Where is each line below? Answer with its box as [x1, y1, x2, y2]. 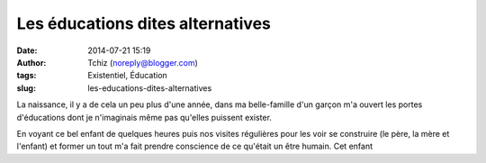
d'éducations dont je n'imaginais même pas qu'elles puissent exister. [16, 112, 272, 122]
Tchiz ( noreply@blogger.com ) [87, 57, 198, 68]
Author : [16, 57, 47, 68]
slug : [16, 82, 36, 94]
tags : [16, 70, 37, 81]
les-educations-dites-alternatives [87, 82, 212, 94]
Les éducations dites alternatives [16, 14, 272, 33]
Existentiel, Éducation [87, 70, 168, 81]
